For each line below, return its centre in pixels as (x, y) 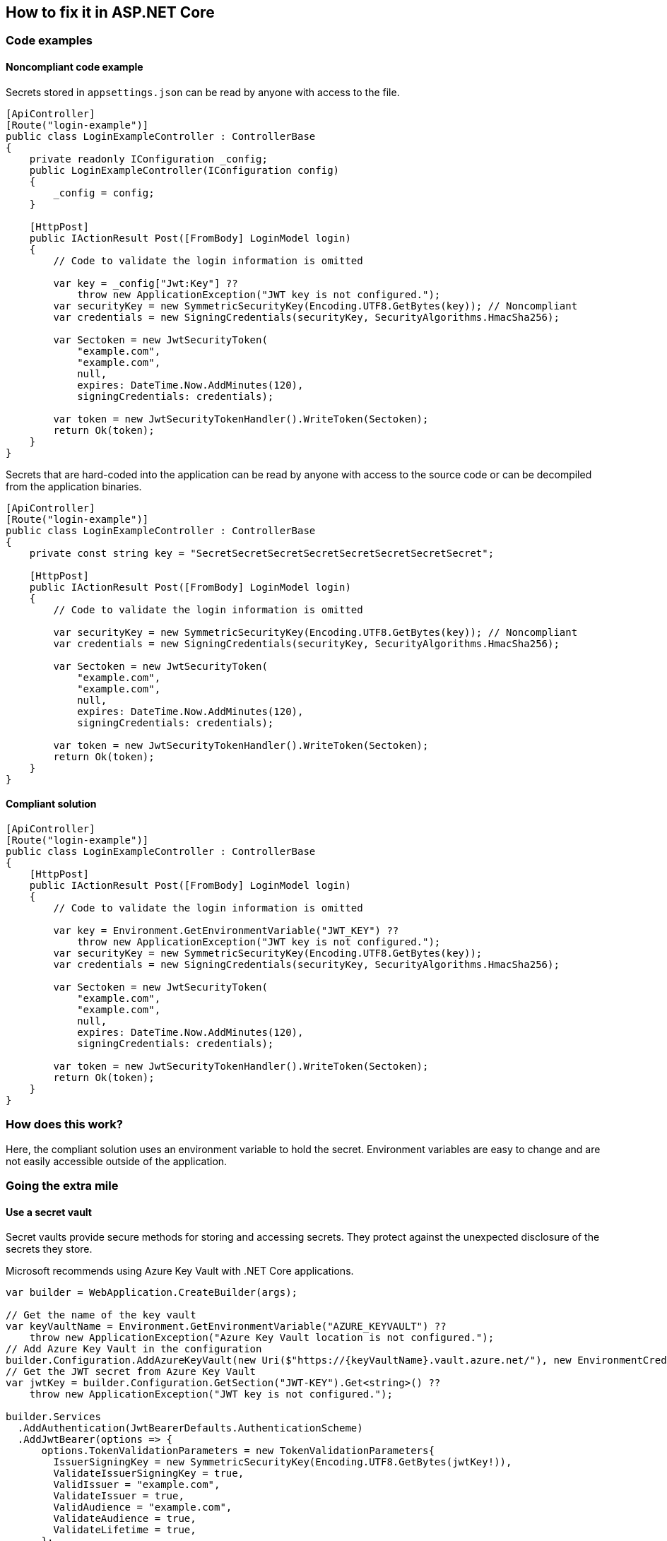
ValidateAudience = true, (125, 1519)
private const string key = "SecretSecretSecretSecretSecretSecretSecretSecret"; (262, 553)
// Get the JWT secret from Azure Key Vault (131, 1372)
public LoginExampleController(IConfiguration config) (184, 170)
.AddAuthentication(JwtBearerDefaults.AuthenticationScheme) (190, 1428)
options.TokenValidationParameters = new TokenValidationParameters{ (238, 1451)
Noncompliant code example (75, 67)
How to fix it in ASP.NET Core (110, 12)
